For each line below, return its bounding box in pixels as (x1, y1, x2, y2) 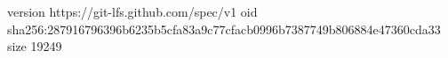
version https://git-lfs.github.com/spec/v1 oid (7, 3, 258, 20)
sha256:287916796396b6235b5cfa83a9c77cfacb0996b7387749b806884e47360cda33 (7, 19, 441, 38)
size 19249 (7, 37, 62, 55)
